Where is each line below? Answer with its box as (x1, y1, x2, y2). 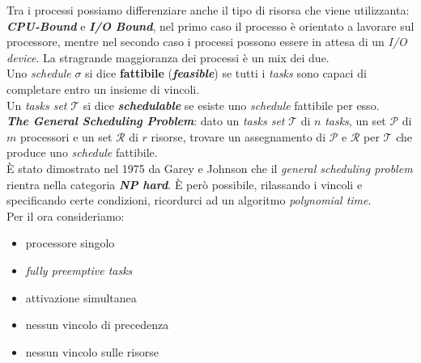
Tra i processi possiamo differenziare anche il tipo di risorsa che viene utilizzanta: (6, 2, 410, 18)
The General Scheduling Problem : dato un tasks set (6, 112, 285, 129)
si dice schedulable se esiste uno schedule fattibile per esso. (83, 96, 380, 113)
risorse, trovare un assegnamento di (151, 128, 326, 145)
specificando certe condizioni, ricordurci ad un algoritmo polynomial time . (6, 192, 372, 209)
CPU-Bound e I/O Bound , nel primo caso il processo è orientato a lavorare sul (6, 17, 415, 34)
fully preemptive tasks (25, 261, 133, 278)
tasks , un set (325, 112, 386, 129)
